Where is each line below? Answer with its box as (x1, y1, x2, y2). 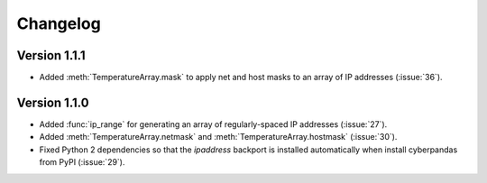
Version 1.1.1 (16, 48, 86, 63)
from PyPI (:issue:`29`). (39, 157, 125, 168)
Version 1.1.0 (16, 95, 89, 110)
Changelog (16, 14, 101, 33)
